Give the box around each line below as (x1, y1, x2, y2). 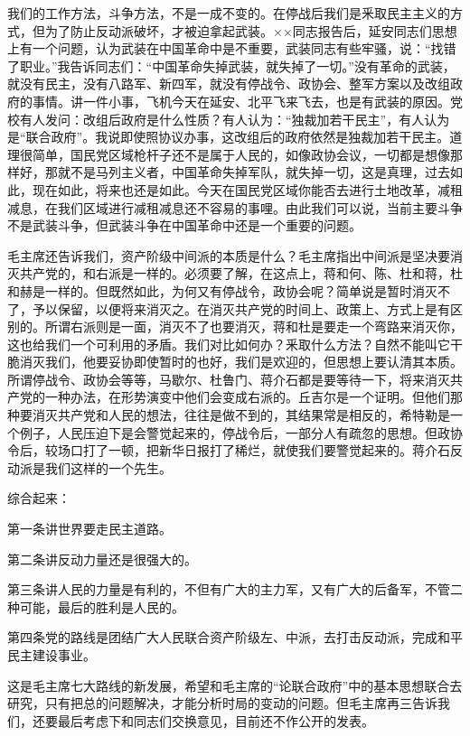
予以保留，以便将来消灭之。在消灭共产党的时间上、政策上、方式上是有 (32, 299, 450, 318)
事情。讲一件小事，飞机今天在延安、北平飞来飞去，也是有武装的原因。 (32, 91, 450, 110)
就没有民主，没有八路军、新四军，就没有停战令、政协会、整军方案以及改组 (7, 74, 450, 93)
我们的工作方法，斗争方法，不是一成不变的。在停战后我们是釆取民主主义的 (7, 4, 450, 22)
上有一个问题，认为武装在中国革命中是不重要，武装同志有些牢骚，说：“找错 (7, 39, 456, 58)
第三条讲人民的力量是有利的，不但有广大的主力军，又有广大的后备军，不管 (7, 580, 450, 599)
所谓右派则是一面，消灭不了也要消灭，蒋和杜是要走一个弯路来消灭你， (44, 317, 463, 336)
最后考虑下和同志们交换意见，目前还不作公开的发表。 (57, 711, 374, 730)
